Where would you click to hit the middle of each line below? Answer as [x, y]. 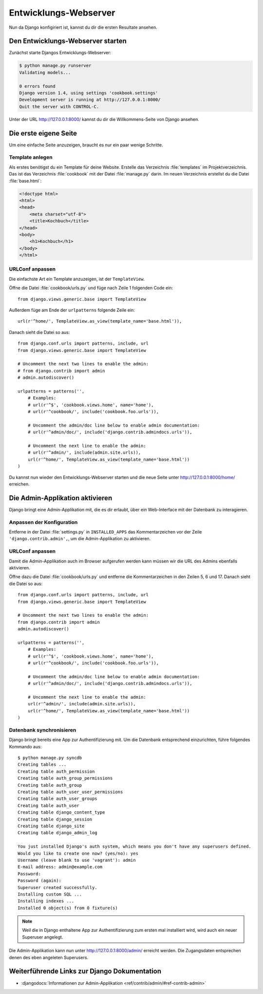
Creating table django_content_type [61, 812]
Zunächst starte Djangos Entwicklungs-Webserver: [60, 53]
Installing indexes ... [46, 901]
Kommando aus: [25, 746]
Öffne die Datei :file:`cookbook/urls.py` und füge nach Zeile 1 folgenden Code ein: [91, 288]
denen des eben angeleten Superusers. [49, 957]
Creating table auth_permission [56, 771]
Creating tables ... [42, 765]
